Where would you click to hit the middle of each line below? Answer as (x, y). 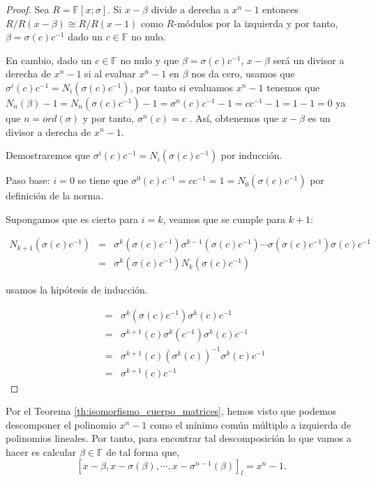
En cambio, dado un (49, 60)
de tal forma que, (143, 452)
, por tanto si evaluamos (182, 87)
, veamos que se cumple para (224, 219)
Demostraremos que (48, 155)
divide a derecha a (190, 9)
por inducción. (251, 155)
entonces (280, 9)
